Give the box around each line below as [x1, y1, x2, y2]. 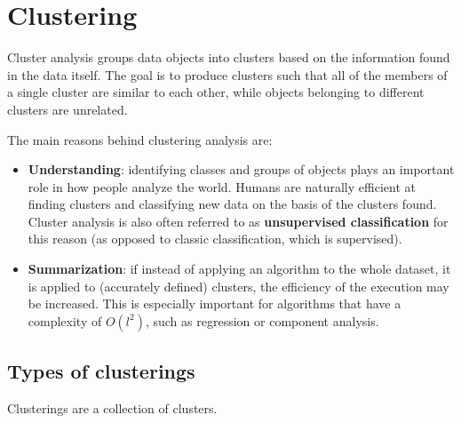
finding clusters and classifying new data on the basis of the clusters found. [28, 195, 437, 213]
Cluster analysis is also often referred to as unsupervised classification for [28, 211, 449, 230]
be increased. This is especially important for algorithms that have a [28, 294, 401, 313]
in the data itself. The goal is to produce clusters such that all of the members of [7, 65, 448, 84]
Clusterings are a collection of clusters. [7, 399, 218, 418]
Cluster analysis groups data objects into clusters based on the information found [7, 48, 450, 67]
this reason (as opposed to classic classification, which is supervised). [28, 229, 402, 248]
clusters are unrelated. [7, 100, 128, 118]
